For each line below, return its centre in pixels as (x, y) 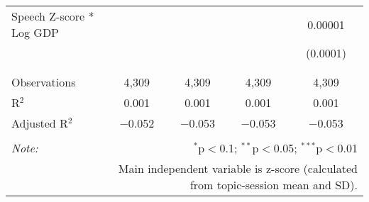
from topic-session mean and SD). (274, 185)
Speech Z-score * (53, 16)
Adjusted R (40, 123)
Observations (44, 82)
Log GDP (35, 32)
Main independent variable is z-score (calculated (238, 168)
